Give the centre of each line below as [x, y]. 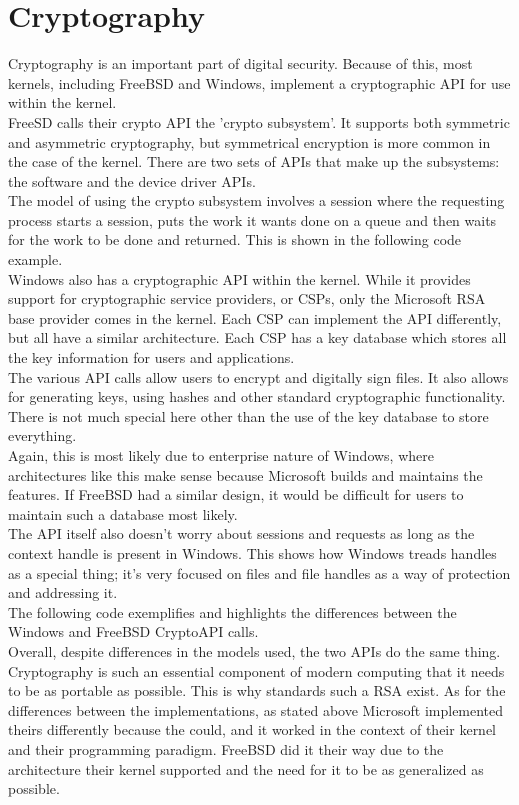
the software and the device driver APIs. [132, 180]
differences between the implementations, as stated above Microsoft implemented [256, 709]
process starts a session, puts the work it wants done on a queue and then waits [252, 219]
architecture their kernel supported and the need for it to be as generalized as [246, 768]
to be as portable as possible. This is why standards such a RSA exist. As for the [257, 690]
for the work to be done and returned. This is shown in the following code [235, 239]
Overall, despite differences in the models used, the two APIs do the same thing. [254, 650]
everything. [42, 435]
